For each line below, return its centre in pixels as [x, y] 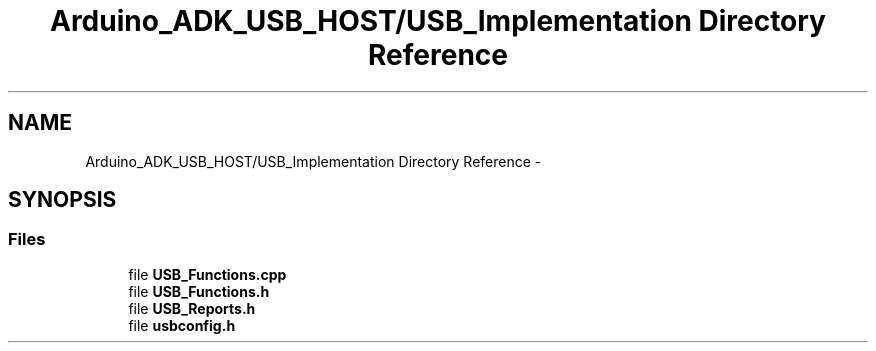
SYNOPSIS [62, 200]
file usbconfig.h [182, 325]
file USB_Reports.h [192, 308]
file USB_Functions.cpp [207, 274]
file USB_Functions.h [199, 291]
